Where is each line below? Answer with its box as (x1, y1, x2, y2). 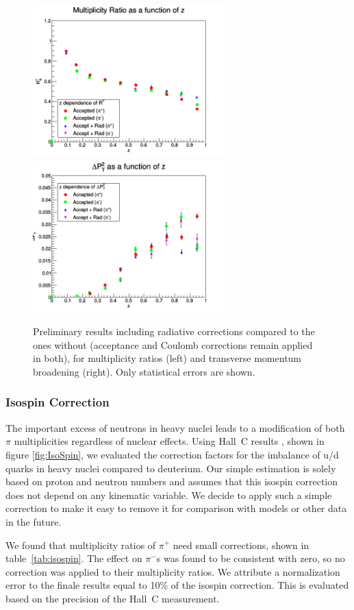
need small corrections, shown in (173, 537, 309, 552)
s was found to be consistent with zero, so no (156, 551, 345, 565)
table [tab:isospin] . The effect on (5, 551, 142, 565)
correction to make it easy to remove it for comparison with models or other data (5, 501, 347, 515)
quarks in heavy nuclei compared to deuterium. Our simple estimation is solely (5, 461, 336, 475)
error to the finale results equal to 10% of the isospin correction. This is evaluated (5, 578, 349, 592)
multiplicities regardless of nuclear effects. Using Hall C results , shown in (14, 434, 325, 448)
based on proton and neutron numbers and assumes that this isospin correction (5, 474, 338, 489)
